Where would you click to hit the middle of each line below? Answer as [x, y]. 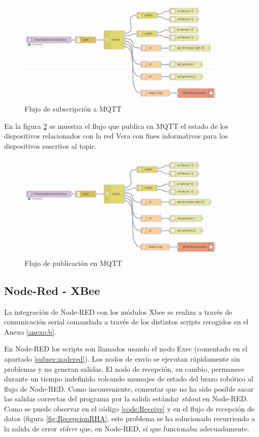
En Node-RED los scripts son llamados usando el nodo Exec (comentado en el [126, 349]
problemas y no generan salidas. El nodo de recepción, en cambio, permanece [124, 368]
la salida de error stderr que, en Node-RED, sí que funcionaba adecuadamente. [127, 429]
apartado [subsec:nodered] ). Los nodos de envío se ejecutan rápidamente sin [122, 358]
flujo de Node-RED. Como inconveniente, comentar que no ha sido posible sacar [129, 388]
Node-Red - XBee [52, 290]
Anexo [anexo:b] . [30, 331]
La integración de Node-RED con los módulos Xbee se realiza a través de [118, 311]
